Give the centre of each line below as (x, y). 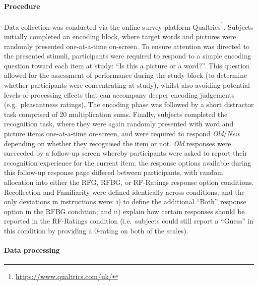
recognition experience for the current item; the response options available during (128, 162)
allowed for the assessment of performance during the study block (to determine (126, 75)
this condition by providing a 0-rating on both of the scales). (96, 230)
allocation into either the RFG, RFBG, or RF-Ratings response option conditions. (129, 182)
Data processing (32, 250)
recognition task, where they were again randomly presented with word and (119, 124)
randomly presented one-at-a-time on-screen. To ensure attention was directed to (127, 46)
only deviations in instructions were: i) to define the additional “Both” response (125, 201)
